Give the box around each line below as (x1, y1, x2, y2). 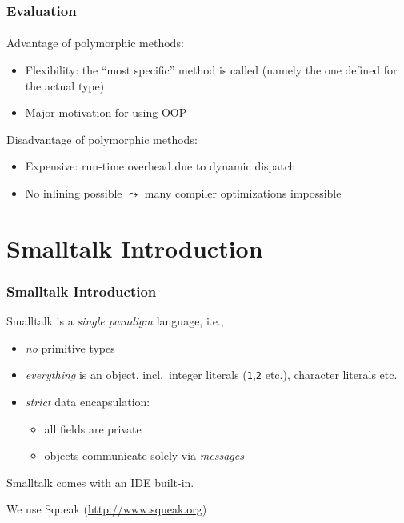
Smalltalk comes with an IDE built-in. (6, 473, 194, 490)
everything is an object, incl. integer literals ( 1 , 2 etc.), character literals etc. (25, 366, 398, 383)
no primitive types (25, 339, 115, 356)
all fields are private (44, 420, 142, 437)
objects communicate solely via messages (44, 447, 244, 464)
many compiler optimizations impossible (144, 185, 342, 201)
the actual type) (25, 77, 105, 94)
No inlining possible (25, 185, 122, 201)
